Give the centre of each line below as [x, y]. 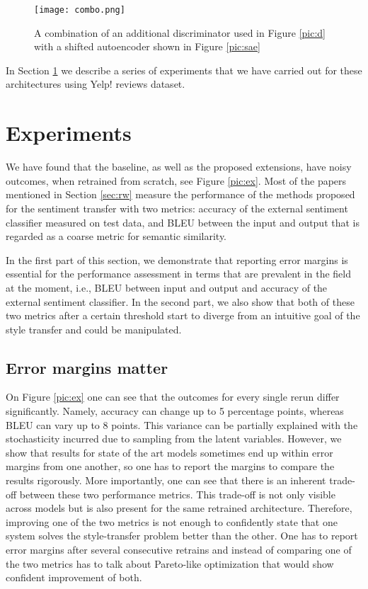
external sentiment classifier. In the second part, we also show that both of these [180, 301]
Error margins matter [87, 367]
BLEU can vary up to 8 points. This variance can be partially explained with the [182, 424]
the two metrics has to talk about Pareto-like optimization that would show [170, 563]
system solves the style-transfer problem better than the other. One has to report [182, 536]
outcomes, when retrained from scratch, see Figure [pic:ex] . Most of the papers [176, 180]
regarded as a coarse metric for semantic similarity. [116, 236]
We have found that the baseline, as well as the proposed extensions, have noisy [179, 167]
